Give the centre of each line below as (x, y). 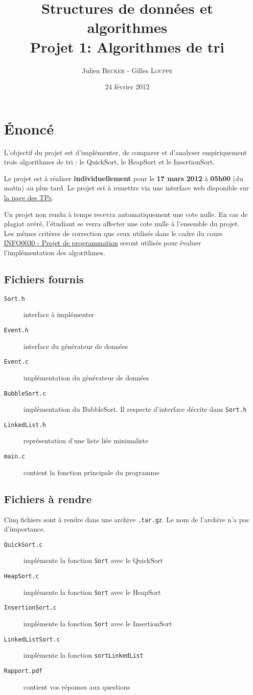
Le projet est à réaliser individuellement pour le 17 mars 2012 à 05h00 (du (124, 178)
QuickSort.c (23, 545)
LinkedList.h (25, 425)
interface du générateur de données (76, 346)
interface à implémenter (59, 314)
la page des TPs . (29, 197)
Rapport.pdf (23, 671)
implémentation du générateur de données (86, 377)
